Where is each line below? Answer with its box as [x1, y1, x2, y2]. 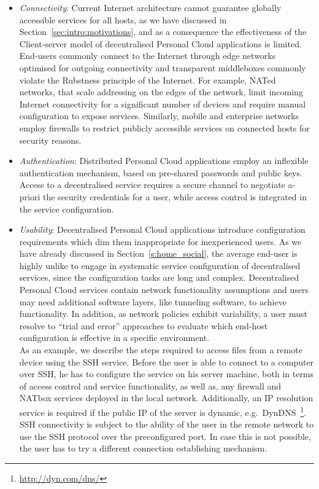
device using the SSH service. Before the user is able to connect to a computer [19, 355, 314, 368]
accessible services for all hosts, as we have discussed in [19, 13, 227, 26]
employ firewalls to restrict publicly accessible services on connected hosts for [19, 121, 310, 134]
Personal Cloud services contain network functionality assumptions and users [19, 283, 309, 296]
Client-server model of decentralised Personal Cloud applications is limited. [19, 37, 302, 50]
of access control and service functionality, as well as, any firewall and [19, 379, 282, 392]
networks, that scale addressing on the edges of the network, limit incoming [19, 85, 303, 98]
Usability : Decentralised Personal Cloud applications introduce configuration [19, 223, 306, 236]
